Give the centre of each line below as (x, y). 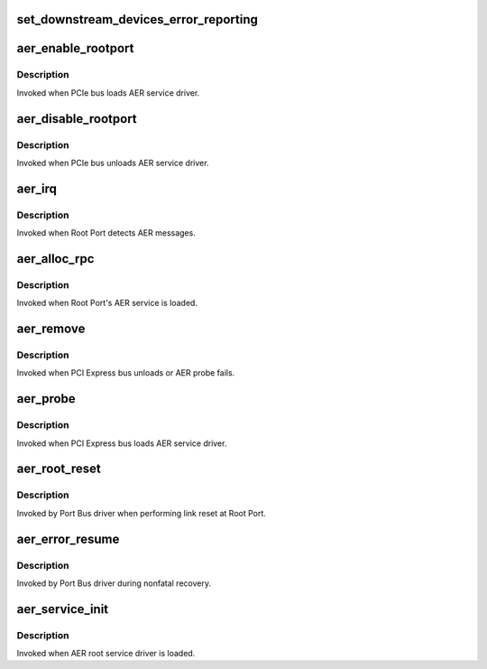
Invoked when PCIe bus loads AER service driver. (108, 93)
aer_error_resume (68, 539)
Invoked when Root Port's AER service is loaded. (107, 303)
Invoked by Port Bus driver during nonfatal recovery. (114, 583)
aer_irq (37, 188)
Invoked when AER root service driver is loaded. (106, 654)
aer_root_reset (59, 469)
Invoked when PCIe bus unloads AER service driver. (113, 163)
